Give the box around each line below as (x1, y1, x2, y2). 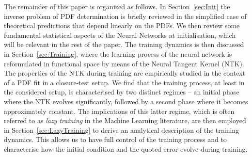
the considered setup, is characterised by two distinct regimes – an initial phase (4, 87, 239, 97)
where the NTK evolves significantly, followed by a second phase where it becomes (4, 96, 248, 106)
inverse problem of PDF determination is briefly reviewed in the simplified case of (4, 11, 247, 21)
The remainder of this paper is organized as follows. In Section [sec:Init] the (4, 1, 230, 11)
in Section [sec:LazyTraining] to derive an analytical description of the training (4, 125, 239, 135)
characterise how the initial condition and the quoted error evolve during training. (4, 143, 248, 154)
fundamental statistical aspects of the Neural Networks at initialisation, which (4, 30, 236, 40)
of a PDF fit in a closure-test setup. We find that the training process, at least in (4, 77, 245, 87)
